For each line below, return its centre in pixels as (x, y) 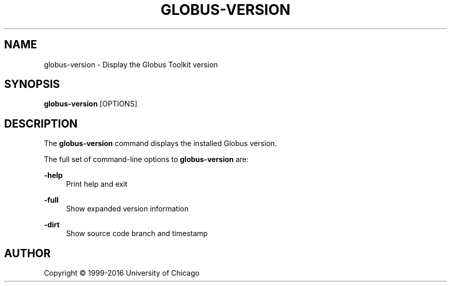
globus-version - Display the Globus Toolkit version (131, 64)
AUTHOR (28, 253)
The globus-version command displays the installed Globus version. (160, 144)
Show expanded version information (127, 209)
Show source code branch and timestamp (137, 234)
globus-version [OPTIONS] (91, 104)
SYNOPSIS (32, 84)
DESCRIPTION (41, 123)
